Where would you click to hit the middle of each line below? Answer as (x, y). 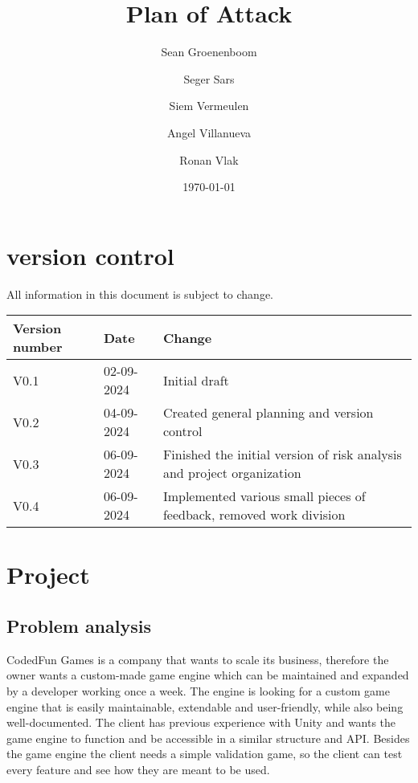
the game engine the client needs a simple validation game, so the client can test (205, 754)
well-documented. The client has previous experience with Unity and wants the (201, 722)
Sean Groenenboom (209, 52)
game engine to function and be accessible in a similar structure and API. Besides (208, 738)
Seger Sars (209, 78)
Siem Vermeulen (209, 106)
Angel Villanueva (209, 132)
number (38, 347)
